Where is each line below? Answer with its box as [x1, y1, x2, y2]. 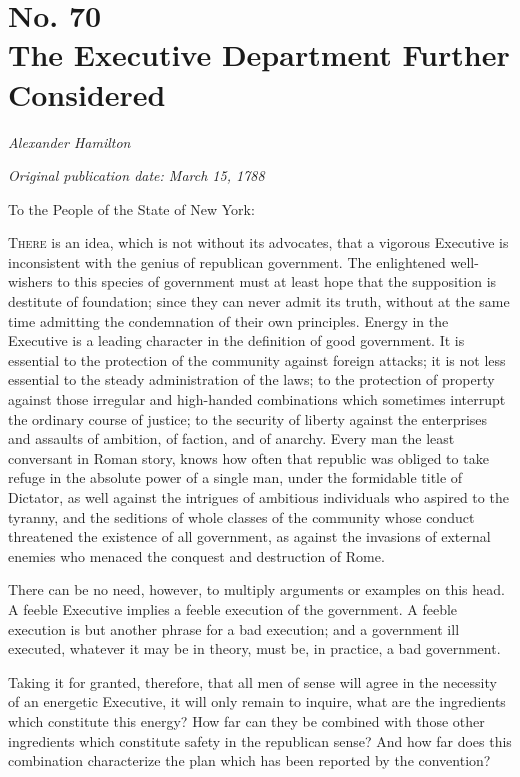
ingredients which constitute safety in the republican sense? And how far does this [8, 730, 512, 751]
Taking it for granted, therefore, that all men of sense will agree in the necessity [8, 671, 497, 692]
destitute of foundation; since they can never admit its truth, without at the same [8, 291, 510, 312]
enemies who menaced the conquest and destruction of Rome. [8, 545, 385, 566]
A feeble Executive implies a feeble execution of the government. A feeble [8, 598, 458, 619]
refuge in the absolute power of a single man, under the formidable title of [8, 467, 463, 488]
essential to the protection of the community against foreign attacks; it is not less [8, 349, 506, 370]
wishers [8, 271, 53, 292]
